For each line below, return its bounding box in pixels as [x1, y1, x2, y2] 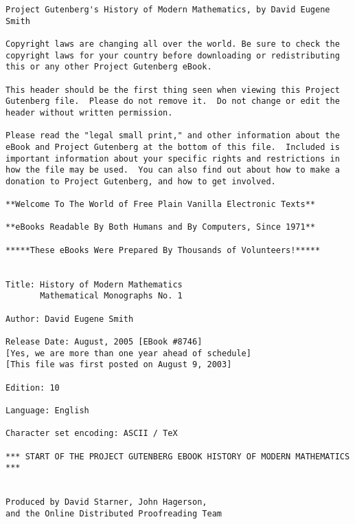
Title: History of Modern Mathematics [5, 279, 183, 290]
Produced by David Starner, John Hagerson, [5, 497, 207, 507]
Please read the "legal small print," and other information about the [5, 131, 340, 141]
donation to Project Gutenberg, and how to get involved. [5, 176, 276, 186]
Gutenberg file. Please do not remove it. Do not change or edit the [5, 96, 340, 107]
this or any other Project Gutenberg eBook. [5, 62, 212, 72]
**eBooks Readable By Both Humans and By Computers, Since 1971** [5, 222, 316, 232]
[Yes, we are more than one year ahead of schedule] [5, 348, 251, 358]
